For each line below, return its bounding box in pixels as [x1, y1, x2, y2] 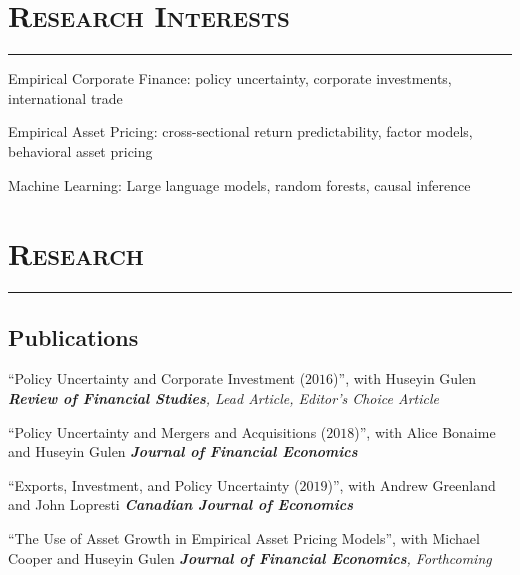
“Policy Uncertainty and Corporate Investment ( [8, 368, 306, 389]
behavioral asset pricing [8, 140, 153, 161]
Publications [8, 321, 139, 352]
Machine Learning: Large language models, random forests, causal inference [8, 174, 471, 195]
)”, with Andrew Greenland [327, 474, 496, 495]
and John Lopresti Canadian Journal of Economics [8, 494, 353, 515]
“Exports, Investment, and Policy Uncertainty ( [8, 474, 300, 495]
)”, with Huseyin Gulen [333, 368, 477, 389]
